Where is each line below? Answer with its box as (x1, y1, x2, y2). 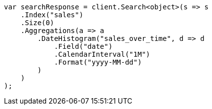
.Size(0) (20, 19, 54, 27)
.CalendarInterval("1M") (54, 50, 151, 58)
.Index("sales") (20, 11, 84, 19)
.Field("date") (54, 42, 113, 50)
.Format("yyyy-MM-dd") (54, 58, 142, 66)
